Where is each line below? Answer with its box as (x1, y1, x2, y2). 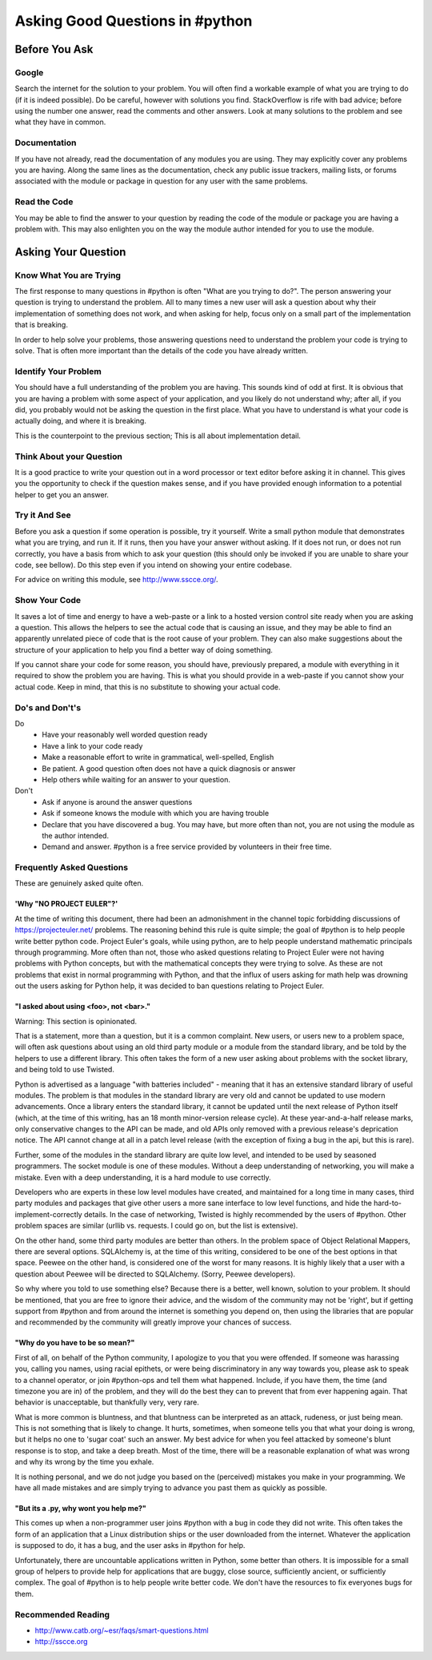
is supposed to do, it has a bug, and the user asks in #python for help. (14, 1541, 246, 1550)
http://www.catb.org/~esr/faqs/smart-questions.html (34, 1626, 209, 1635)
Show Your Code (14, 595, 82, 606)
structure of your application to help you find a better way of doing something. (14, 645, 274, 654)
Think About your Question (14, 451, 123, 462)
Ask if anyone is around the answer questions (42, 797, 193, 806)
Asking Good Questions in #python (14, 12, 253, 30)
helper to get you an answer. (14, 489, 110, 500)
